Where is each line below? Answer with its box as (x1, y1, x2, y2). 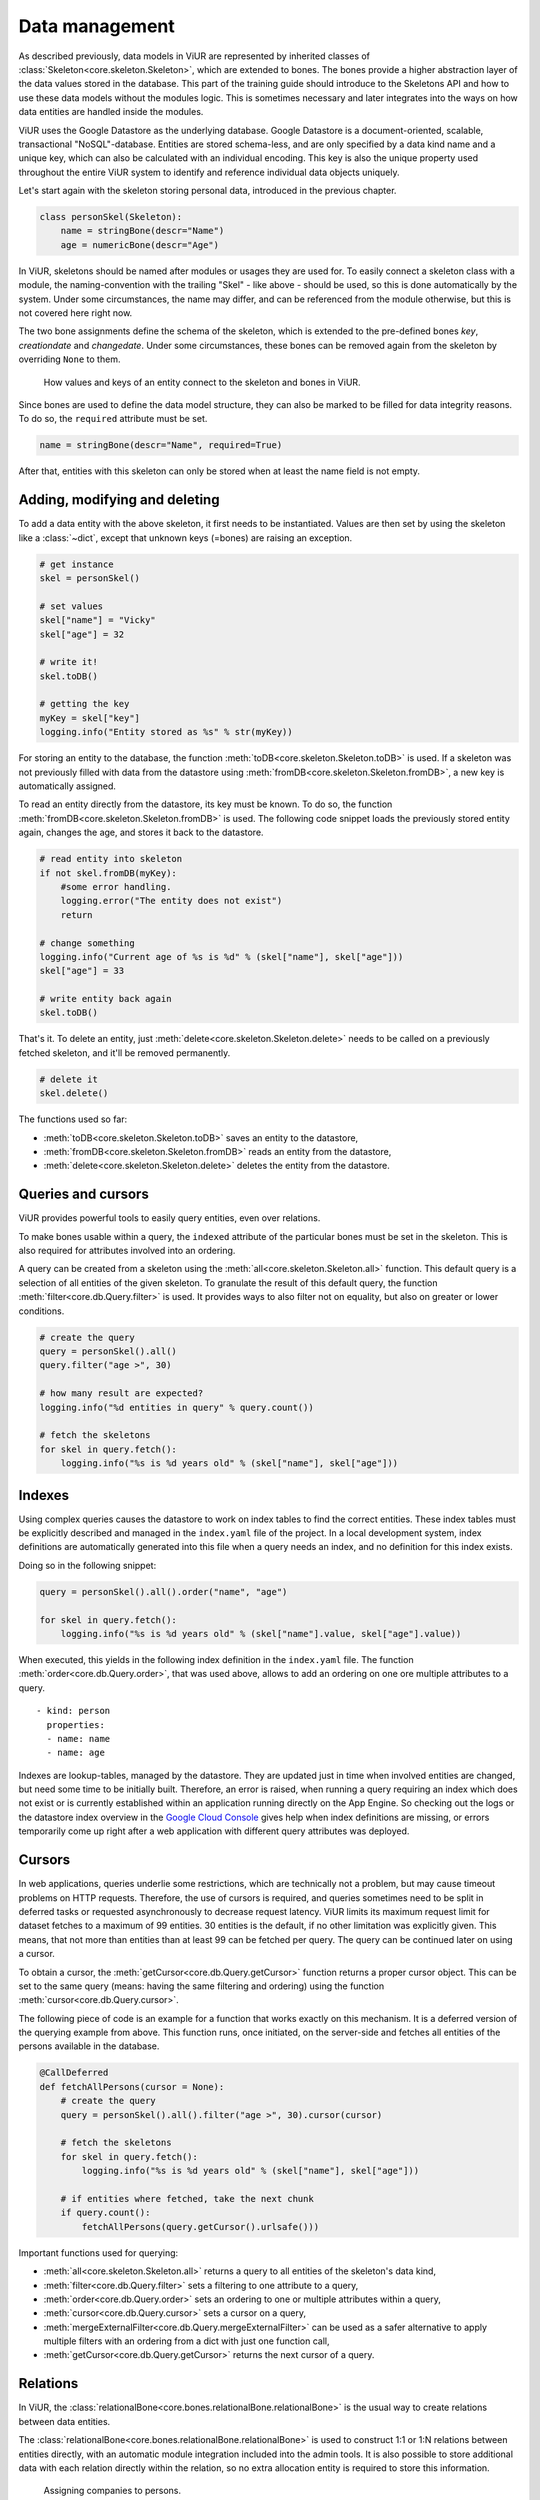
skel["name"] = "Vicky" (39, 615, 157, 626)
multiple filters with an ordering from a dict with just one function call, (43, 2335, 330, 2347)
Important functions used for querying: (18, 2246, 179, 2259)
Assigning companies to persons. (43, 2485, 182, 2497)
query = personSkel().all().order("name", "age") (39, 1586, 288, 1597)
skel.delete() (39, 1088, 109, 1099)
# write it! (39, 656, 99, 668)
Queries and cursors (18, 1186, 149, 1203)
